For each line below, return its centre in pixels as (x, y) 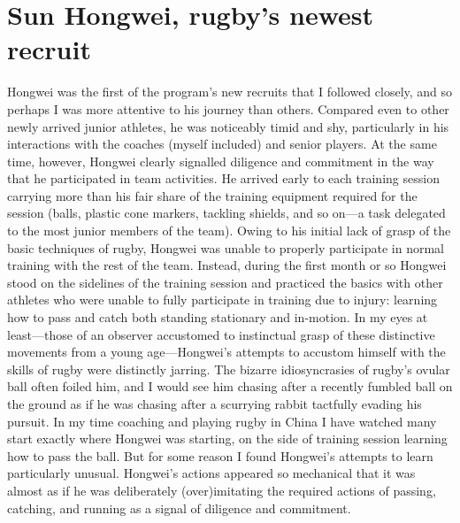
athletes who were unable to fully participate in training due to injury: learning (222, 300)
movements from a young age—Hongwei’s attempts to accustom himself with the (226, 352)
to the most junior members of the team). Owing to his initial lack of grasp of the (229, 231)
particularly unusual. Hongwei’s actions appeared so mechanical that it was (211, 473)
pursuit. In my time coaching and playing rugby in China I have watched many (222, 421)
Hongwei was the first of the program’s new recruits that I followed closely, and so (230, 92)
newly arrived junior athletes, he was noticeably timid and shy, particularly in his (228, 126)
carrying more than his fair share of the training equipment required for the (212, 195)
